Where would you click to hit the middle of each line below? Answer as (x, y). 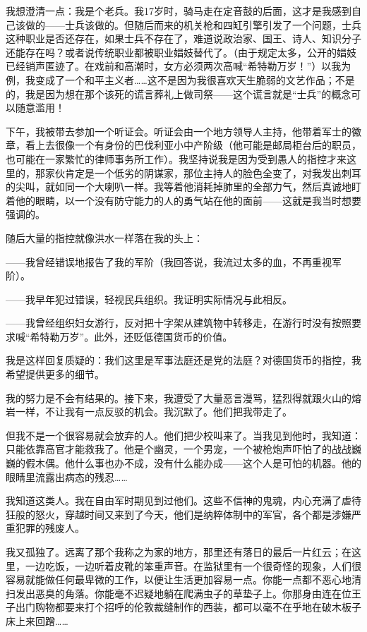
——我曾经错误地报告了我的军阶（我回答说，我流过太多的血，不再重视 (169, 261)
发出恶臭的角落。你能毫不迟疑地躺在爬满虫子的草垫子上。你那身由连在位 (183, 593)
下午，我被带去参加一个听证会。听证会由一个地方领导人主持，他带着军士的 (179, 131)
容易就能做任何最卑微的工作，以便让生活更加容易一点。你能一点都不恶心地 (179, 579)
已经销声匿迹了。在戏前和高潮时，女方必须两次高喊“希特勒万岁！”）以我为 (179, 66)
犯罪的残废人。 (50, 528)
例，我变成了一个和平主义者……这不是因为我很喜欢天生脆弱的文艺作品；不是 (180, 79)
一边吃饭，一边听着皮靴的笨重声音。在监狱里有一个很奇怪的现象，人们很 (193, 565)
